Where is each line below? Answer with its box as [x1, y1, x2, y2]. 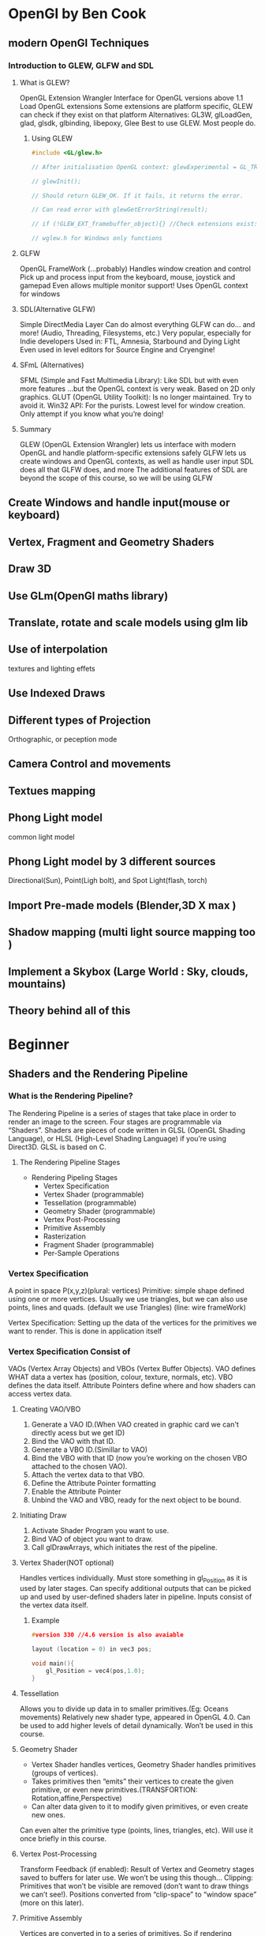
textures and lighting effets [8, 664, 96, 673]
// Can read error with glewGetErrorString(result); [31, 206, 209, 214]
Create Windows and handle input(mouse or [8, 496, 230, 509]
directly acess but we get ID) [31, 1428, 125, 1438]
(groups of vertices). [31, 1768, 99, 1777]
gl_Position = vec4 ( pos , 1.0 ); [46, 1667, 145, 1675]
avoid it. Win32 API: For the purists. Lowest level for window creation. [19, 400, 246, 410]
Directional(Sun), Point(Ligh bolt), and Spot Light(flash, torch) [8, 876, 207, 885]
